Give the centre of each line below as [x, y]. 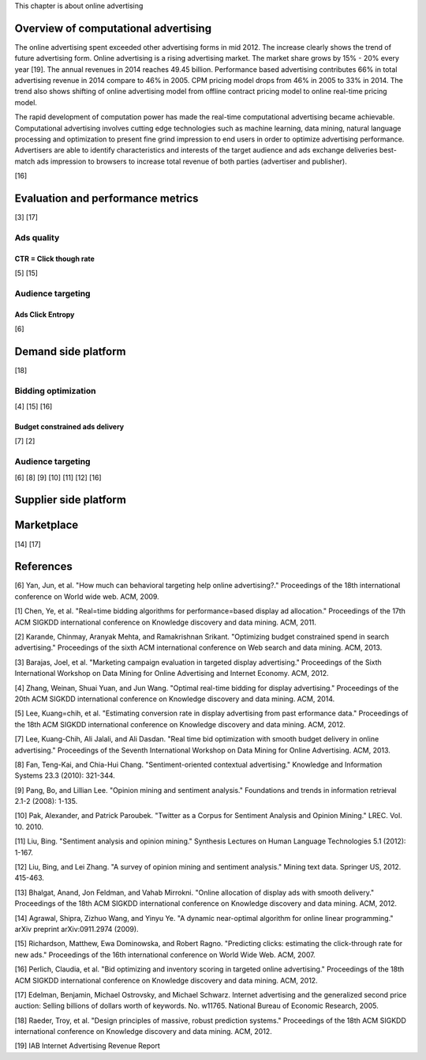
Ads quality [37, 237]
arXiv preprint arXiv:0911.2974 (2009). [77, 929]
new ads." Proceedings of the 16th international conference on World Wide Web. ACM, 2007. [165, 954]
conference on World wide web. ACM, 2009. [87, 596]
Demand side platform [70, 351]
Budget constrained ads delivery [69, 427]
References [43, 566]
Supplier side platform [70, 500]
